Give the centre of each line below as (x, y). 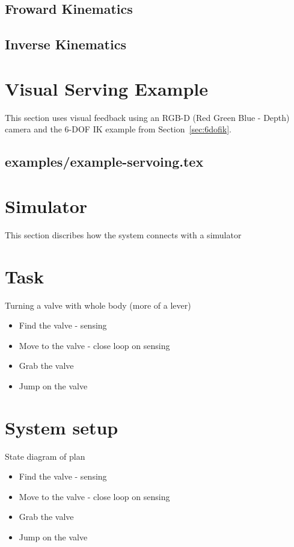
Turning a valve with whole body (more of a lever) (98, 305)
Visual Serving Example (106, 88)
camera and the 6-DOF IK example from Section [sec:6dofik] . (118, 129)
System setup (62, 427)
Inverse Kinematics (66, 44)
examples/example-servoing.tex (104, 162)
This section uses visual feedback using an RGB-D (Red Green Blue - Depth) (147, 117)
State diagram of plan (45, 456)
